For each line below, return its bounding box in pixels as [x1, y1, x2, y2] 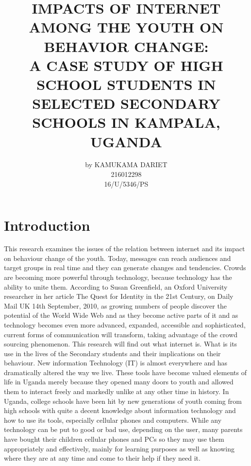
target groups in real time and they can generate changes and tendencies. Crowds [4, 262, 246, 273]
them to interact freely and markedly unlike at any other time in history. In [4, 386, 229, 397]
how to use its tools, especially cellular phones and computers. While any [4, 414, 222, 425]
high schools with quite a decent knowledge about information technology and [4, 405, 236, 415]
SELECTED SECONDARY [32, 93, 220, 113]
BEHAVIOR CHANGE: [44, 36, 209, 56]
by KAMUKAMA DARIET [85, 159, 167, 170]
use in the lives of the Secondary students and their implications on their [4, 348, 221, 358]
